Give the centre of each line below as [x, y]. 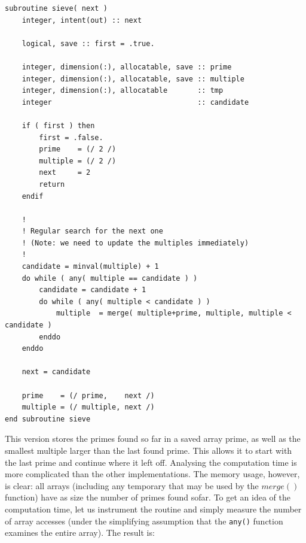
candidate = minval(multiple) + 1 [90, 267]
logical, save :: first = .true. [88, 43]
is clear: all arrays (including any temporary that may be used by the [132, 485]
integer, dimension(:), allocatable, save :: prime [127, 67]
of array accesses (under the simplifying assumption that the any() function [144, 521]
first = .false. [71, 137]
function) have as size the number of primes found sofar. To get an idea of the [148, 497]
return [52, 184]
